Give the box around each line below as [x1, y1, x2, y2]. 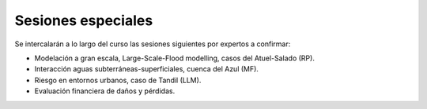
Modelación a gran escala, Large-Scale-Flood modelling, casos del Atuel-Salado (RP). [34, 53, 316, 63]
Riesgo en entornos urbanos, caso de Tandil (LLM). [34, 75, 202, 85]
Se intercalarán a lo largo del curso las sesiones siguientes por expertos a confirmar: [14, 39, 291, 49]
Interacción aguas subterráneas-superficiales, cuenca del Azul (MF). [34, 64, 259, 74]
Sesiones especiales [14, 12, 153, 29]
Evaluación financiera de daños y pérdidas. [34, 86, 176, 96]
